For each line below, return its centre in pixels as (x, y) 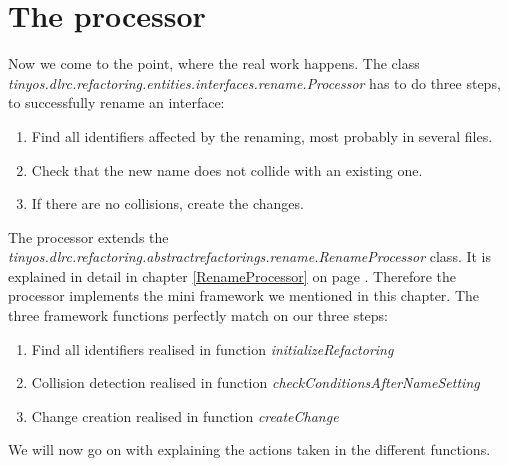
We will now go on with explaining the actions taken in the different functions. (249, 449)
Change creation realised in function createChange (185, 415)
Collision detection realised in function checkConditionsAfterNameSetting (255, 382)
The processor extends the (88, 236)
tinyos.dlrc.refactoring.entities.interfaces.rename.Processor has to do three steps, (254, 82)
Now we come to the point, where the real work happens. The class (214, 63)
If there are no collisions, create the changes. (167, 203)
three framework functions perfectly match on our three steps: (198, 315)
